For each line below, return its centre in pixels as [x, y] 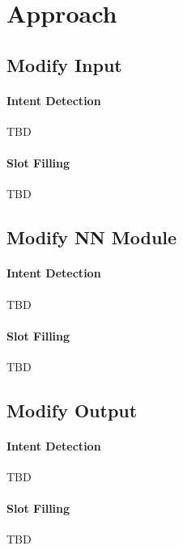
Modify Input [64, 64]
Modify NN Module [92, 237]
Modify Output [72, 410]
